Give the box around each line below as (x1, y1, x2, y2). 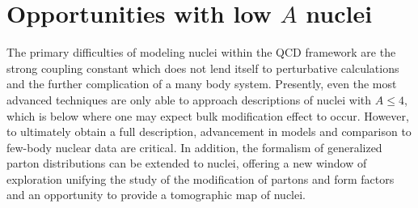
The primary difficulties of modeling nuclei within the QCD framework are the (6, 44, 396, 61)
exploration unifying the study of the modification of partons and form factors (6, 170, 395, 187)
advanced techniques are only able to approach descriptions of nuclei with (6, 91, 372, 108)
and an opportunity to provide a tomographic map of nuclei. (6, 186, 306, 203)
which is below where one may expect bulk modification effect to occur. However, (6, 107, 409, 124)
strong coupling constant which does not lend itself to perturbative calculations (6, 59, 399, 76)
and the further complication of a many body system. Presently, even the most (6, 75, 397, 92)
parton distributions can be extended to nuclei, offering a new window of (6, 155, 367, 172)
